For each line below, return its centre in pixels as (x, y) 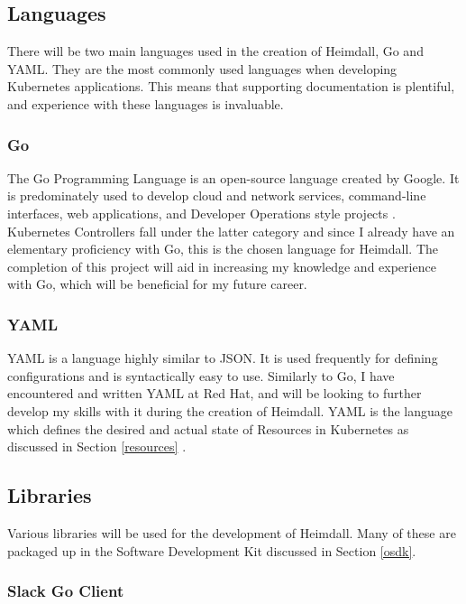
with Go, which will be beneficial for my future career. (157, 284)
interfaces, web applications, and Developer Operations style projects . (201, 213)
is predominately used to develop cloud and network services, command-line (217, 195)
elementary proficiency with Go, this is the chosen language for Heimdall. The (223, 249)
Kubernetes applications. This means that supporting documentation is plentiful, (231, 86)
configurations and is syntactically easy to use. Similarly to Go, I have (201, 375)
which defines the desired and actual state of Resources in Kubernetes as (208, 428)
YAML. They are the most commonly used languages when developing (202, 68)
